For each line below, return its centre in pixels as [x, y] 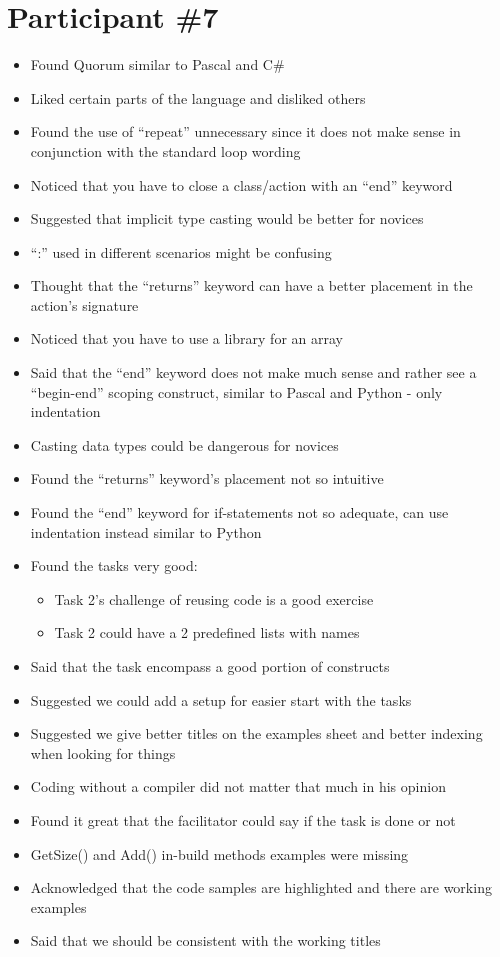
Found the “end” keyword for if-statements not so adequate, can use [239, 512]
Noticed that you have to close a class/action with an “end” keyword [241, 184]
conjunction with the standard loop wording [165, 150]
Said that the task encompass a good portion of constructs [210, 666]
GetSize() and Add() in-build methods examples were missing [219, 853]
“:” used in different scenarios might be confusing [181, 251]
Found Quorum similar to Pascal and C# [157, 64]
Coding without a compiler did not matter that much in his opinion [238, 786]
